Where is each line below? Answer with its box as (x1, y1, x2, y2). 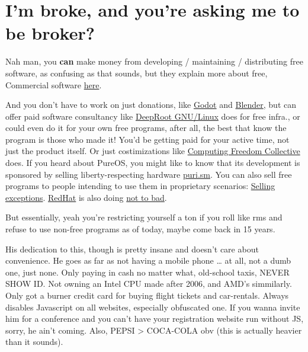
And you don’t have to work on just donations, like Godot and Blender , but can (5, 98, 297, 111)
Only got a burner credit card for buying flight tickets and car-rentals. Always (5, 289, 289, 301)
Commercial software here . (5, 78, 102, 91)
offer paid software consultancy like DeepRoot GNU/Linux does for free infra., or (5, 110, 300, 122)
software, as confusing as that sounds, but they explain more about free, (5, 66, 268, 79)
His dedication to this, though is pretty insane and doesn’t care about (5, 242, 259, 255)
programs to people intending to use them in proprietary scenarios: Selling (5, 180, 275, 192)
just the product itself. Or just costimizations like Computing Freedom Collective (5, 145, 300, 157)
